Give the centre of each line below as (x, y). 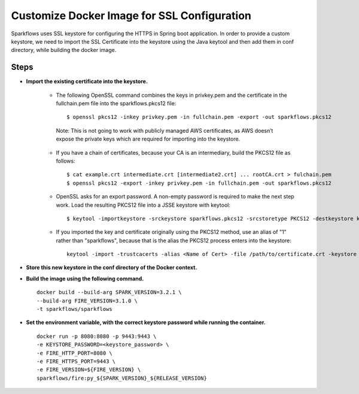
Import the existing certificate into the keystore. (87, 81)
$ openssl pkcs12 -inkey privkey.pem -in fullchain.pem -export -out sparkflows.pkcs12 (199, 117)
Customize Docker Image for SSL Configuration (131, 16)
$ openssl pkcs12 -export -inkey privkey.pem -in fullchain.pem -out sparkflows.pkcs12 (199, 183)
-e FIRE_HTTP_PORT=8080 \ (75, 353)
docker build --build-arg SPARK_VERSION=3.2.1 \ (109, 292)
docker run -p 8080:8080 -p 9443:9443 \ (97, 336)
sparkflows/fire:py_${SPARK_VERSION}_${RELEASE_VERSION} (122, 378)
